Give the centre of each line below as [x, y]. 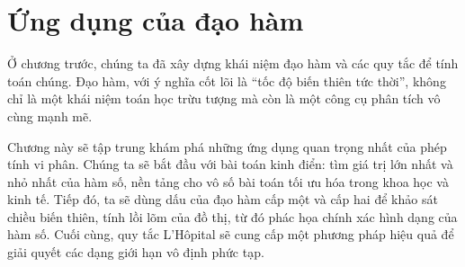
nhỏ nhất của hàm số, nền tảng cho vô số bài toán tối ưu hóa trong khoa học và [228, 181]
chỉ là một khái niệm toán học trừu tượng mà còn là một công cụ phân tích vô [224, 98]
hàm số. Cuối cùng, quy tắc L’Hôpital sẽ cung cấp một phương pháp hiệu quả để [231, 234]
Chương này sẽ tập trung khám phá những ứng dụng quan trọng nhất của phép [227, 146]
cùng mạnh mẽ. [50, 116]
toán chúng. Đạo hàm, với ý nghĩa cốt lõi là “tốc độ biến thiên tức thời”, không [227, 80]
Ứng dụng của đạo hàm [156, 20]
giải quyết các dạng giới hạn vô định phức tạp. [136, 252]
